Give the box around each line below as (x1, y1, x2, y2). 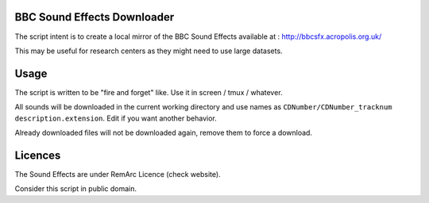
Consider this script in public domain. (14, 184, 137, 193)
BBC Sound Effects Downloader (14, 10, 175, 24)
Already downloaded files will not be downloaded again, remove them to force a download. (14, 128, 313, 137)
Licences (14, 148, 61, 162)
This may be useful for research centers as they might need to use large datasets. (14, 46, 283, 56)
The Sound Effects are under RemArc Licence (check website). (14, 169, 222, 178)
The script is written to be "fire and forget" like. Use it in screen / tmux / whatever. (14, 87, 283, 97)
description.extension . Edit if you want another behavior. (14, 113, 218, 123)
